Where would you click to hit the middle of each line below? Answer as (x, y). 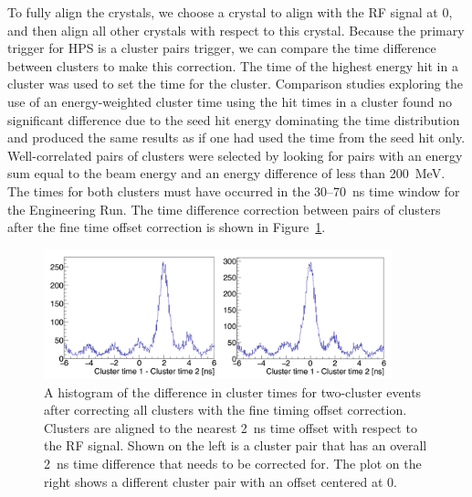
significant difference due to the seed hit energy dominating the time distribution (234, 119)
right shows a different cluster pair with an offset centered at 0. (221, 481)
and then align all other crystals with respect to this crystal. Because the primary (236, 30)
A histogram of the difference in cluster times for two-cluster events (233, 391)
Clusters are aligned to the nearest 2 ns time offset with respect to (231, 427)
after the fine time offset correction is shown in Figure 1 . (167, 227)
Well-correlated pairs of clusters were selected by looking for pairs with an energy (235, 155)
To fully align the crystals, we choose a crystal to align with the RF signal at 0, (230, 12)
